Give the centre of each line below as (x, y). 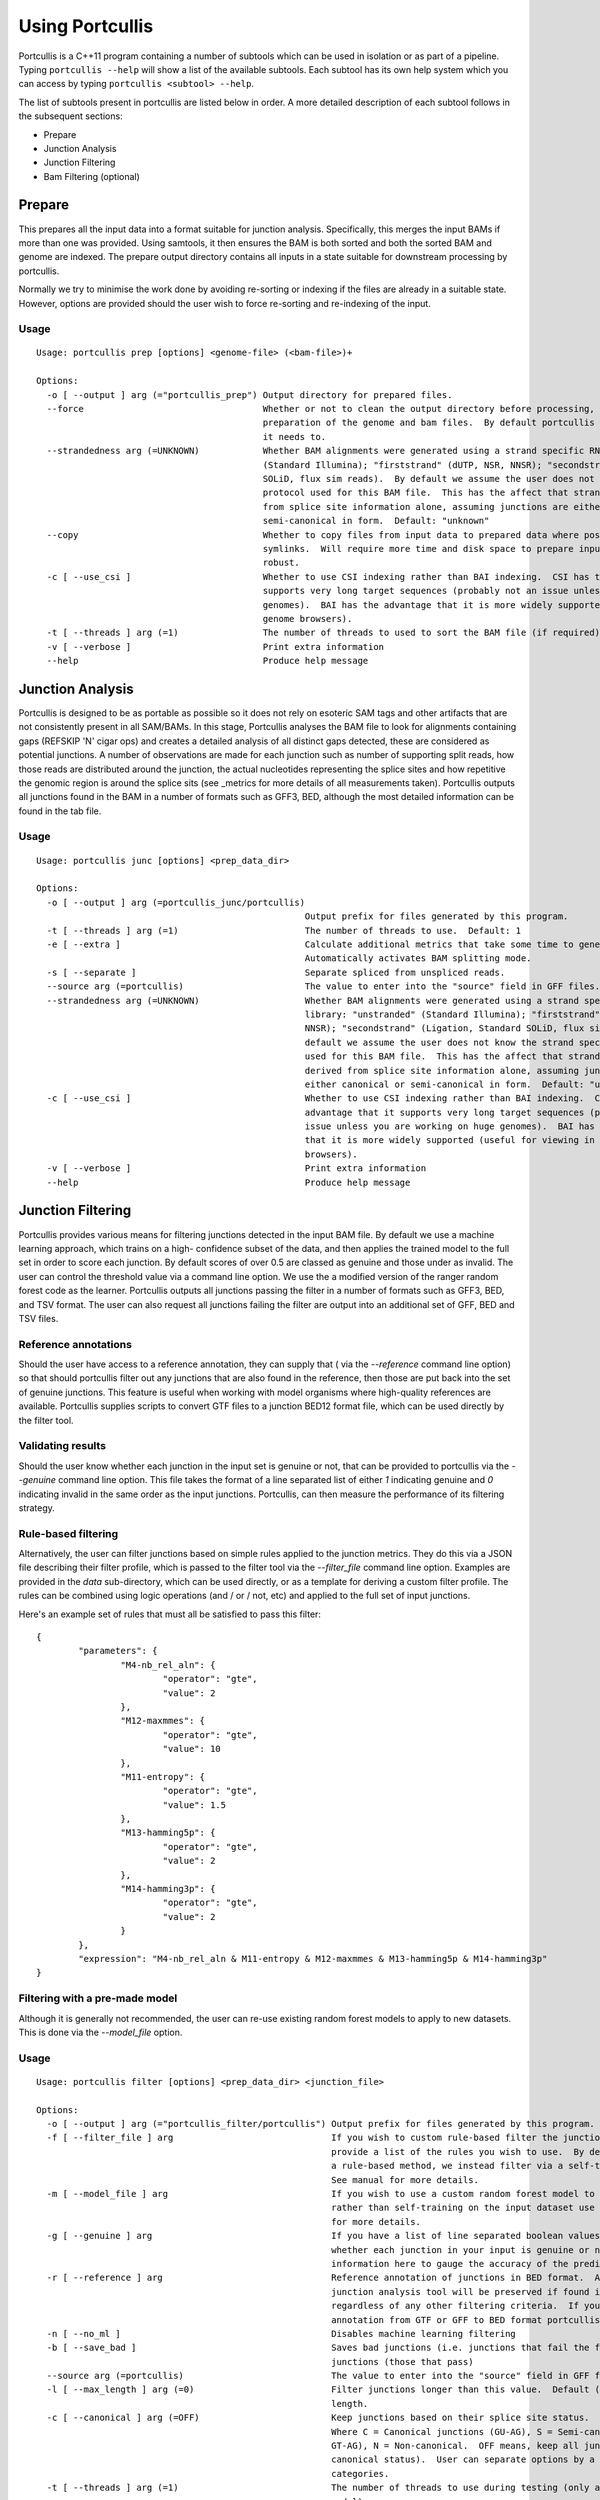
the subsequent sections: (71, 116)
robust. (281, 563)
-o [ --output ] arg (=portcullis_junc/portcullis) (175, 902)
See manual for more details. (405, 2179)
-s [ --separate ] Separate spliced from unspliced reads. (276, 972)
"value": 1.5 (194, 1804)
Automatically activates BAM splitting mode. (418, 958)
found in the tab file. (60, 811)
